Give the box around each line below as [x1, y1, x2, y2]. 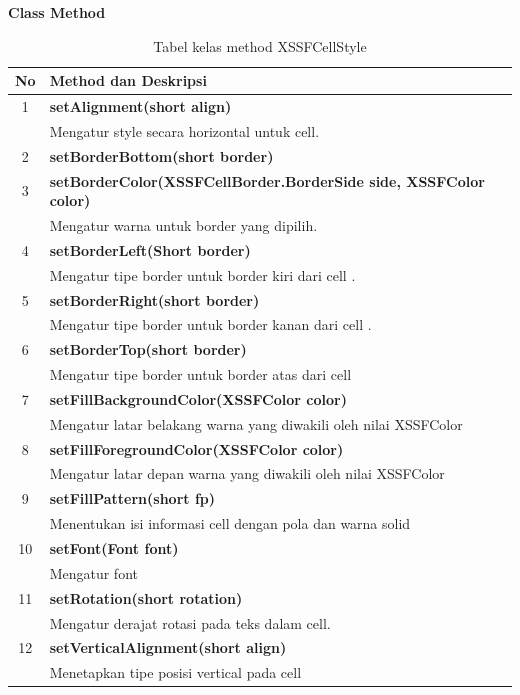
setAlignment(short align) [49, 96, 232, 117]
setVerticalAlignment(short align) [49, 637, 287, 658]
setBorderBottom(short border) [49, 145, 274, 166]
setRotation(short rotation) [49, 587, 243, 608]
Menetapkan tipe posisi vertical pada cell [49, 662, 302, 683]
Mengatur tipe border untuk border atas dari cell [49, 364, 352, 385]
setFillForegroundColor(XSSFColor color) [49, 438, 344, 459]
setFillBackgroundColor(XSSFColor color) [49, 388, 347, 409]
